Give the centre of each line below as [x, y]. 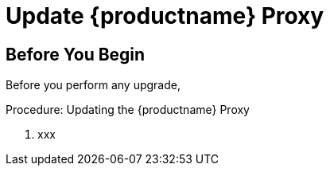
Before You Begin [76, 54]
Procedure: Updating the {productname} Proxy [128, 110]
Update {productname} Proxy [165, 16]
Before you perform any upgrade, [93, 85]
